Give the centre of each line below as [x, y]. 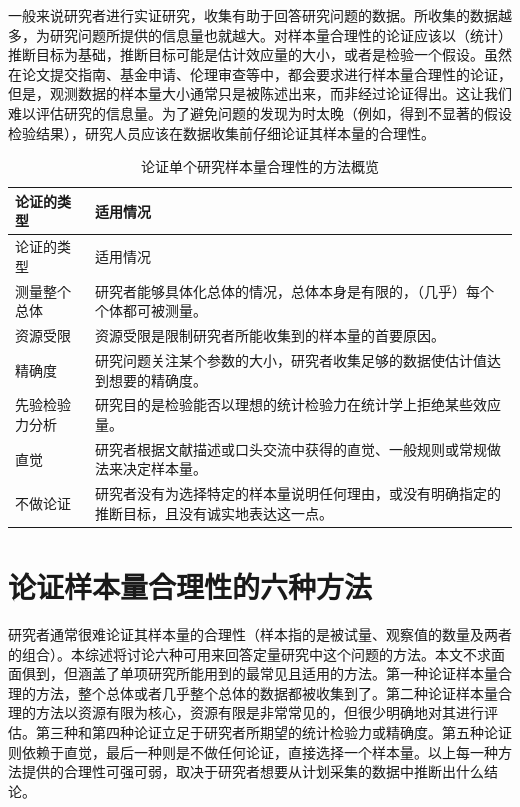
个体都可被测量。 [151, 310]
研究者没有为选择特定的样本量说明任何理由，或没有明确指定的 [298, 493]
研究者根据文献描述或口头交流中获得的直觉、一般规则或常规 [291, 448]
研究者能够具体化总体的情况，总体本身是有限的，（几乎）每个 [295, 290]
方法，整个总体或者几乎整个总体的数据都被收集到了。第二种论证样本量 [266, 692]
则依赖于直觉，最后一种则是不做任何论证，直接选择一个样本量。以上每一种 [253, 751]
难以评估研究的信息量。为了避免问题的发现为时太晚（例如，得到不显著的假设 [260, 112]
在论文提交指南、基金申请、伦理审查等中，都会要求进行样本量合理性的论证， [260, 73]
